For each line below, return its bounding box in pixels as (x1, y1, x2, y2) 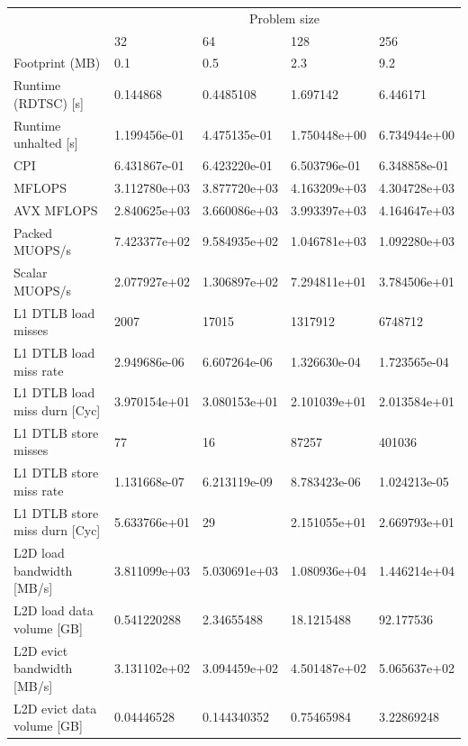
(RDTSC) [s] (13, 93, 84, 112)
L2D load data (13, 601, 94, 620)
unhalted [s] (13, 133, 78, 152)
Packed (13, 223, 52, 241)
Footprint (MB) (13, 53, 101, 72)
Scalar (13, 263, 48, 282)
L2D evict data (13, 698, 97, 717)
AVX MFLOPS (13, 200, 98, 219)
